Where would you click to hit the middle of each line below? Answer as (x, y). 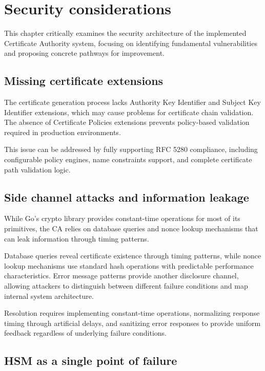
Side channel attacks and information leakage (127, 197)
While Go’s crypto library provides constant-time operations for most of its (122, 218)
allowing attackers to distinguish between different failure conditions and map (126, 286)
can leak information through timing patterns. (77, 238)
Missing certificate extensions (84, 81)
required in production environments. (63, 132)
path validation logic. (37, 169)
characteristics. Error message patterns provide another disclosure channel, (121, 276)
